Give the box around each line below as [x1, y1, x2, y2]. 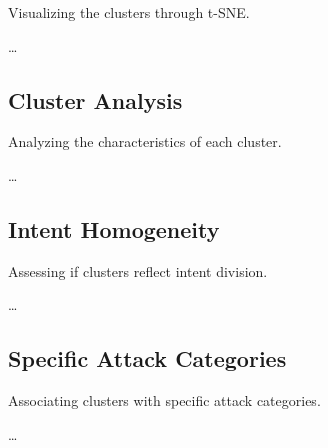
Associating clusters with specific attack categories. [8, 390, 321, 411]
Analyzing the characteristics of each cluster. [8, 131, 282, 152]
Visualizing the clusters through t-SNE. [8, 2, 250, 22]
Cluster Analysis [8, 84, 183, 115]
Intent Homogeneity [8, 213, 220, 244]
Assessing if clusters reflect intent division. [8, 260, 268, 281]
